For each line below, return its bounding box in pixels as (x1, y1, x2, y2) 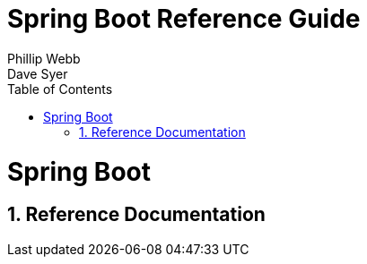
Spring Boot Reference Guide (7, 4, 361, 34)
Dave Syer (7, 65, 68, 81)
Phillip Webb (7, 50, 81, 66)
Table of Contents (7, 81, 113, 97)
